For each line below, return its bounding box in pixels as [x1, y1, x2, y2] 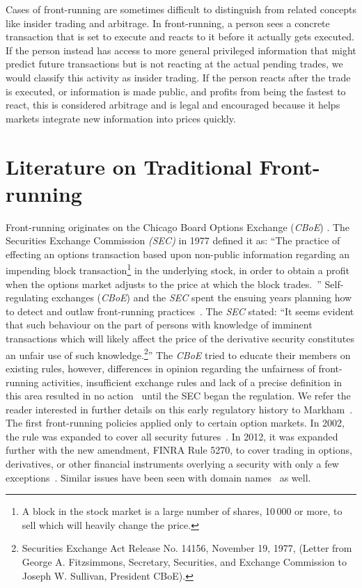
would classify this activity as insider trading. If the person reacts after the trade [6, 70, 351, 84]
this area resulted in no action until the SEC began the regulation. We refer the [6, 388, 351, 403]
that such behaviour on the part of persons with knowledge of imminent [6, 317, 313, 332]
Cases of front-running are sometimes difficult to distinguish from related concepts [6, 2, 356, 16]
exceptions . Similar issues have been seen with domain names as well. [6, 470, 311, 484]
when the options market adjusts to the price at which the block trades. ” [6, 276, 322, 291]
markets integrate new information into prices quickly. [6, 111, 236, 125]
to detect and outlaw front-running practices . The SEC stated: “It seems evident [6, 303, 354, 318]
